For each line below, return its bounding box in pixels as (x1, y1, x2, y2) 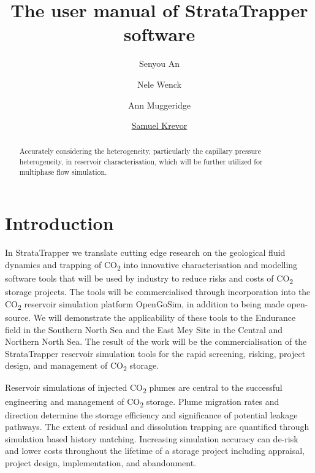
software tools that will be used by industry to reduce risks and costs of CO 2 (5, 272, 294, 286)
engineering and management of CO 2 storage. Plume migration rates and (5, 394, 279, 409)
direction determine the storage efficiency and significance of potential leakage (5, 408, 298, 421)
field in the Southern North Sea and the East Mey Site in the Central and (5, 323, 283, 336)
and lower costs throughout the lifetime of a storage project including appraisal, (5, 444, 305, 457)
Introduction (5, 210, 114, 236)
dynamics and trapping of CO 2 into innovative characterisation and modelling (5, 258, 298, 272)
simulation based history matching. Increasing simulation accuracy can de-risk (5, 432, 298, 445)
